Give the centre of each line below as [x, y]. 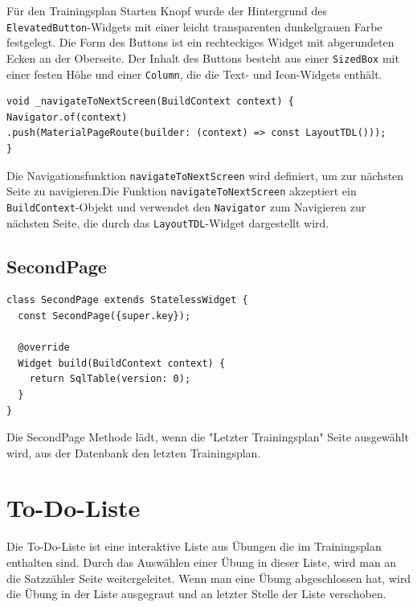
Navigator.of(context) [67, 117]
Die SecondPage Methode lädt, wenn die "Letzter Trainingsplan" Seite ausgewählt [208, 437]
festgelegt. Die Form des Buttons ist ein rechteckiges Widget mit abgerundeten [200, 42]
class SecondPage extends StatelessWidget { [127, 300]
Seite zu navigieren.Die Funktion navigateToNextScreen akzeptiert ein [182, 191]
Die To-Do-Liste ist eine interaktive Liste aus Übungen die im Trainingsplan [194, 546]
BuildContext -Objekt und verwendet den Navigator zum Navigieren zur [186, 206]
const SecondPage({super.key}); [104, 316]
